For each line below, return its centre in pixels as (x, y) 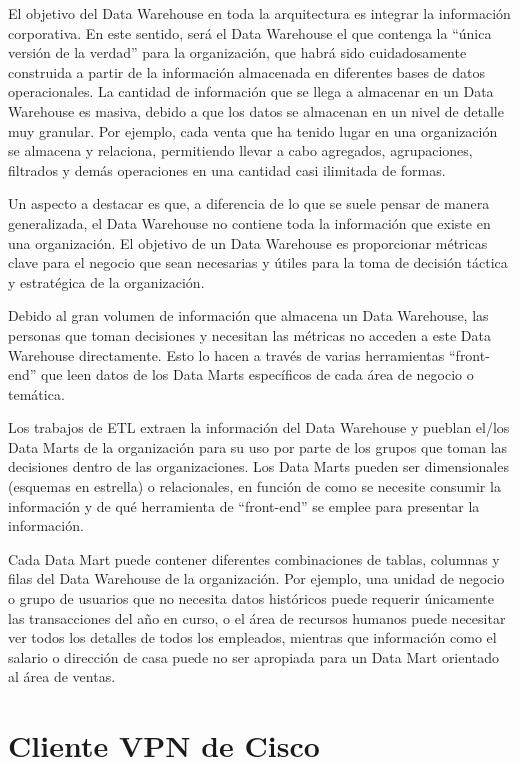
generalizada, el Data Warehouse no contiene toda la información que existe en (249, 222)
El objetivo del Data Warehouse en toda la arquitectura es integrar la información (259, 13)
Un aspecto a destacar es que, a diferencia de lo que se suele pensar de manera (249, 203)
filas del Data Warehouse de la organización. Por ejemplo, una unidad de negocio (256, 578)
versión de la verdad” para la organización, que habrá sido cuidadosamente (237, 52)
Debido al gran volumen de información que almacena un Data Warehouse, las (248, 315)
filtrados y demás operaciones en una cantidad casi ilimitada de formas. (227, 169)
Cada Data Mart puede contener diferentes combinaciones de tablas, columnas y (254, 558)
